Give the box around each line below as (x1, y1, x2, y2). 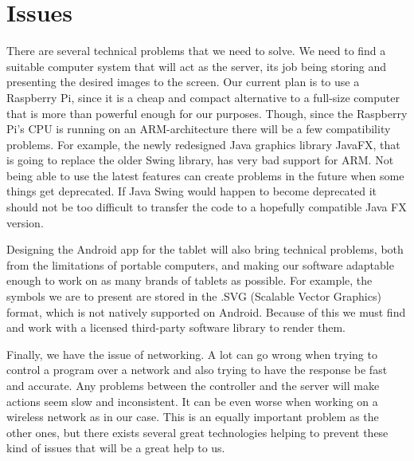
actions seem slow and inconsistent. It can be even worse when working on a (6, 392, 378, 409)
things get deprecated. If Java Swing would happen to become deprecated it (6, 183, 377, 199)
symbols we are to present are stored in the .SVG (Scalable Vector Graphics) (6, 288, 381, 305)
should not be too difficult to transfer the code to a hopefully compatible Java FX (6, 199, 407, 215)
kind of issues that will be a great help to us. (6, 439, 225, 456)
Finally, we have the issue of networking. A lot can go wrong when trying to (6, 345, 377, 362)
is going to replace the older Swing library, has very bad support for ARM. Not (6, 152, 394, 168)
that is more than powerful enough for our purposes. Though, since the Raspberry (6, 104, 408, 121)
